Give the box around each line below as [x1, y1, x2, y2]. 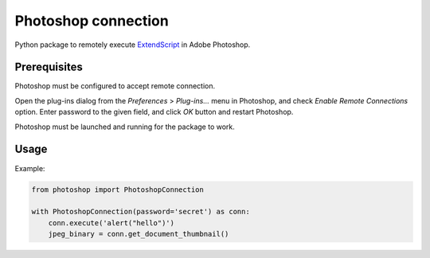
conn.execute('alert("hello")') [48, 218, 175, 227]
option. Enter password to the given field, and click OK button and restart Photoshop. [14, 107, 294, 117]
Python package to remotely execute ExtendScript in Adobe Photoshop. [14, 40, 251, 49]
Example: [14, 163, 45, 173]
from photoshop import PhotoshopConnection [31, 185, 205, 194]
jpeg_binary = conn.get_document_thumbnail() [48, 229, 229, 239]
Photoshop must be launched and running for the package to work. [14, 122, 235, 131]
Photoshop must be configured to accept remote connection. [14, 81, 216, 91]
